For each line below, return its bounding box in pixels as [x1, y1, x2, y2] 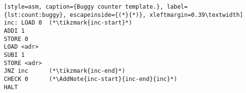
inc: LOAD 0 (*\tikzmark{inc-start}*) [4, 19, 132, 27]
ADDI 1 [4, 27, 25, 34]
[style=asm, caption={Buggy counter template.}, [4, 3, 164, 10]
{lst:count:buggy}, [4, 11, 66, 18]
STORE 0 [4, 35, 29, 42]
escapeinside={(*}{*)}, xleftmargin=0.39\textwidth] [70, 11, 243, 18]
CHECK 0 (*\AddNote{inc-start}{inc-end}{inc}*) [4, 75, 177, 82]
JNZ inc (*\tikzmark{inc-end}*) [4, 67, 125, 75]
